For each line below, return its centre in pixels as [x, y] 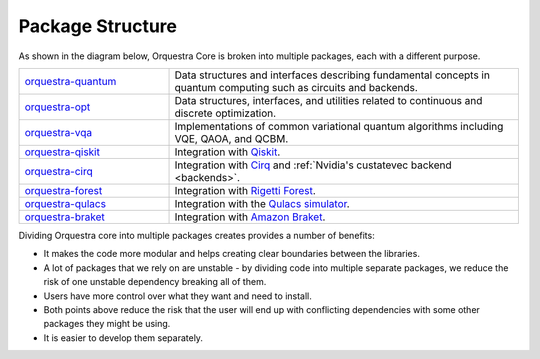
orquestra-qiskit [62, 152]
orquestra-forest [63, 190]
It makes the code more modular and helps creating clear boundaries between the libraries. [231, 254]
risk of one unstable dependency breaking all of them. [155, 282]
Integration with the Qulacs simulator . [262, 203]
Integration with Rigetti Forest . [245, 190]
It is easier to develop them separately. [123, 337]
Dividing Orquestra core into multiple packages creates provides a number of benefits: [196, 235]
